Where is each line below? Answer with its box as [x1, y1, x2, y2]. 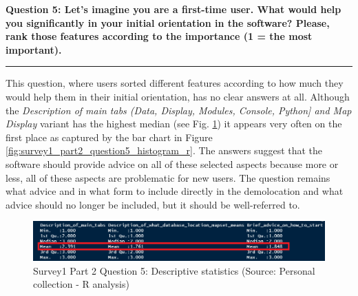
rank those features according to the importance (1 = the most [6, 29, 313, 43]
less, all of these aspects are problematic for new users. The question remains [6, 170, 330, 184]
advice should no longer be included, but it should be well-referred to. [6, 197, 300, 211]
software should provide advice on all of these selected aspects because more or [6, 156, 339, 171]
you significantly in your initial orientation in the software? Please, [6, 15, 330, 30]
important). [6, 42, 62, 56]
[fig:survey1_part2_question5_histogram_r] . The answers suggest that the [6, 143, 323, 158]
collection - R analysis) [33, 277, 129, 291]
